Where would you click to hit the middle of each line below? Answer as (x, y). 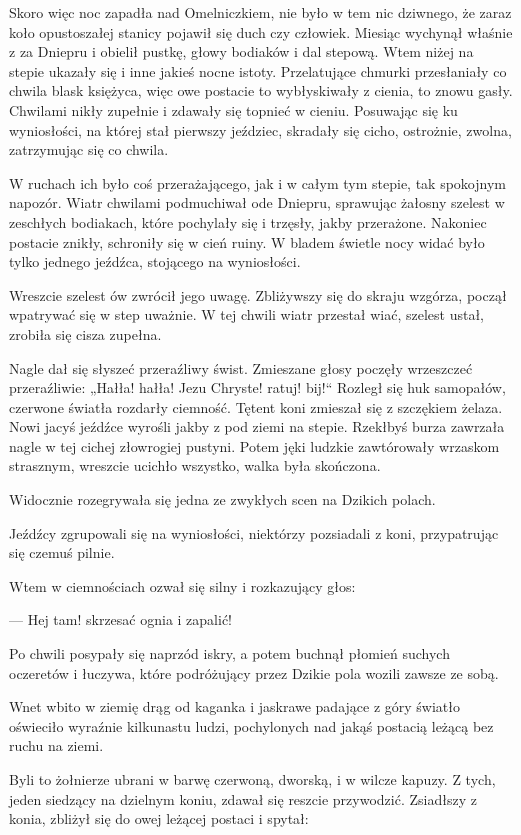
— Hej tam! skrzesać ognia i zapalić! (120, 619)
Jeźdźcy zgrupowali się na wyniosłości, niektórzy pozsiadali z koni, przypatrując (254, 532)
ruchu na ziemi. (56, 745)
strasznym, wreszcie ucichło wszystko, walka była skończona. (195, 465)
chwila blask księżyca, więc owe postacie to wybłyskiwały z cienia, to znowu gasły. (261, 90)
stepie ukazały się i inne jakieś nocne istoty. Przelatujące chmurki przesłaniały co (258, 70)
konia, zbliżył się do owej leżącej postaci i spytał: (159, 818)
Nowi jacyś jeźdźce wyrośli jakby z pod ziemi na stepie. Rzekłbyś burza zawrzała (257, 426)
